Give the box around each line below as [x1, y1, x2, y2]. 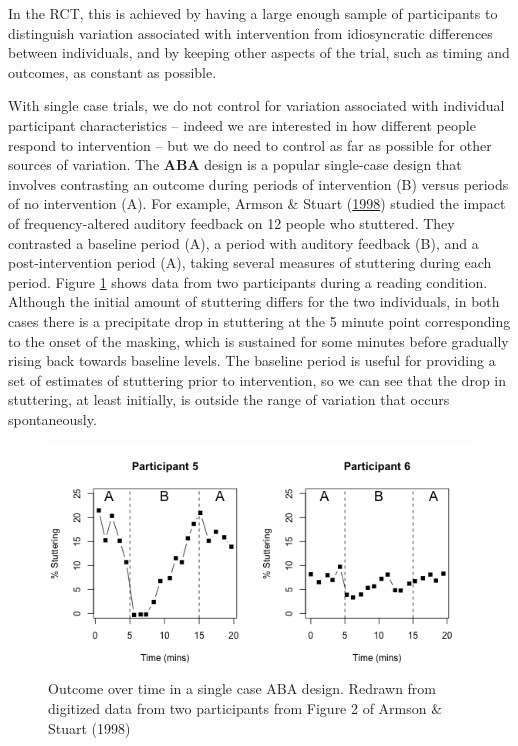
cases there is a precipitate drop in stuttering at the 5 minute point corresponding [8, 310, 511, 331]
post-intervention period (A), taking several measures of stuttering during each [8, 252, 492, 273]
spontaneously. [8, 408, 97, 429]
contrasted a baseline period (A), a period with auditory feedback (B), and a [8, 232, 479, 253]
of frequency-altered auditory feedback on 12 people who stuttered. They [8, 212, 455, 233]
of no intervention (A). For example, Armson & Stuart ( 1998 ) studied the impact [8, 193, 506, 214]
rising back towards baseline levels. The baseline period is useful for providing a [8, 350, 496, 371]
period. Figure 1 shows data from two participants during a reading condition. [8, 271, 488, 292]
